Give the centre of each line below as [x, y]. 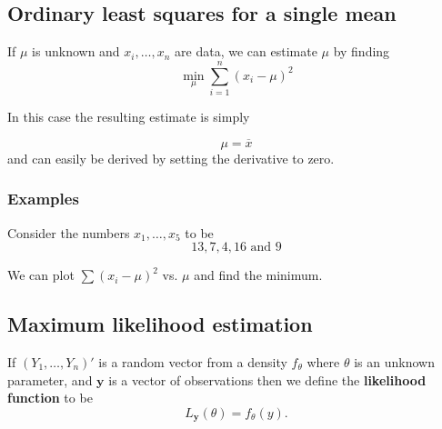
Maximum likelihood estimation [160, 324]
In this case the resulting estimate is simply [129, 116]
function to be [50, 398]
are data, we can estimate [246, 51]
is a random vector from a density [193, 361]
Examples [43, 199]
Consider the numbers [69, 232]
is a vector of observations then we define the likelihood [267, 379]
